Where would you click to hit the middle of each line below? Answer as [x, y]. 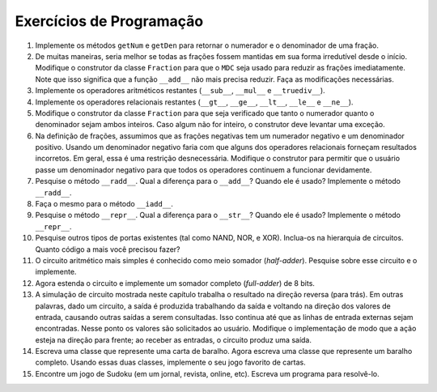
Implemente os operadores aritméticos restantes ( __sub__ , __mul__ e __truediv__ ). [180, 91]
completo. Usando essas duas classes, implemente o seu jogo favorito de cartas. [171, 362]
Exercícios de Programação [109, 21]
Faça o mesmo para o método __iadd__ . [104, 204]
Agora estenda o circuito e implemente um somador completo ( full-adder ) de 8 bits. [175, 283]
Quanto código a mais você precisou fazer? [108, 249]
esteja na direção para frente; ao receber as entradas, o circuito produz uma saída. [173, 339]
